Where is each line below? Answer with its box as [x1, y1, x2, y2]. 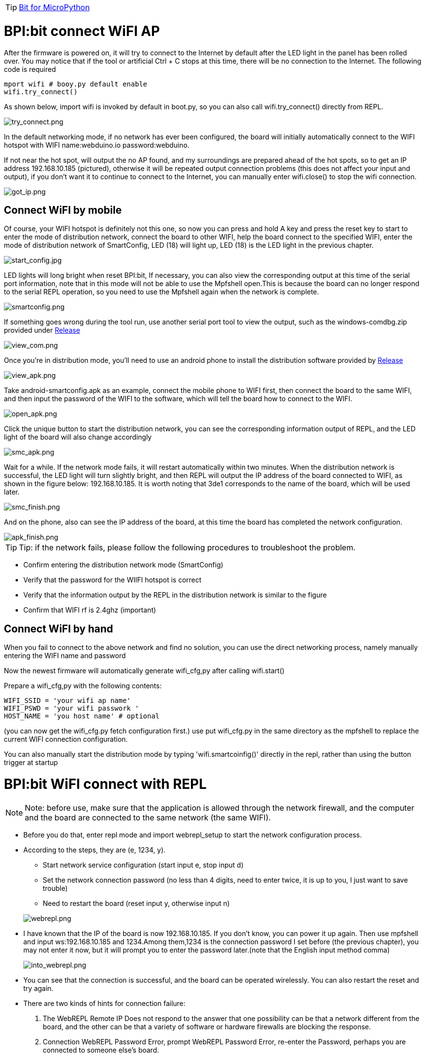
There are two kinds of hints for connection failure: [23, 999, 186, 1007]
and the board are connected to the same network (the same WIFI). [25, 812, 271, 822]
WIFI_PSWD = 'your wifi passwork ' [4, 704, 139, 713]
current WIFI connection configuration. [4, 735, 128, 744]
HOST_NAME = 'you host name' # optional [4, 712, 160, 720]
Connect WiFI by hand [4, 622, 113, 635]
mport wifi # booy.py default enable [4, 80, 148, 88]
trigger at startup [4, 758, 58, 767]
